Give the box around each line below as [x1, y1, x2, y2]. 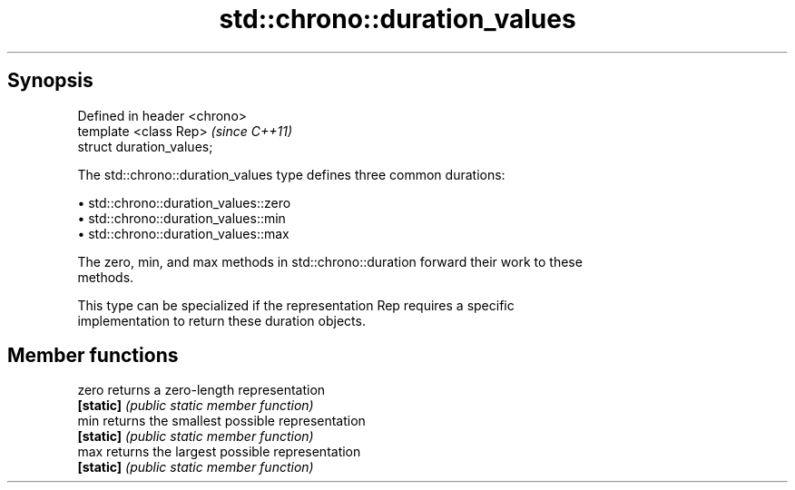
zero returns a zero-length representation [77, 382, 326, 398]
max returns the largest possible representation [77, 444, 361, 460]
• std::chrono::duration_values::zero [77, 194, 291, 211]
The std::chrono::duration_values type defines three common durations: [77, 166, 505, 182]
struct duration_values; [77, 138, 213, 154]
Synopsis [7, 69, 93, 93]
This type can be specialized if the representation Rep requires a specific [77, 297, 515, 313]
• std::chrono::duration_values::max [77, 225, 290, 241]
